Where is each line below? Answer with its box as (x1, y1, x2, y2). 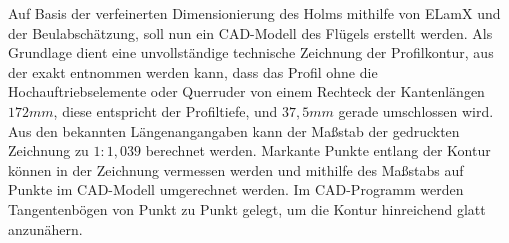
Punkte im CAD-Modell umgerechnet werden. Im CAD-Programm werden (8, 179, 464, 200)
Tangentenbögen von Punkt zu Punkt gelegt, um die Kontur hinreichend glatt (8, 198, 486, 219)
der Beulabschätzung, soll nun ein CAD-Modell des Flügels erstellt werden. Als (8, 22, 493, 43)
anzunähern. (8, 218, 83, 239)
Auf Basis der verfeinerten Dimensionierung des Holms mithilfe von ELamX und (8, 3, 501, 23)
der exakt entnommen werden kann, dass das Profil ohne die (8, 61, 378, 82)
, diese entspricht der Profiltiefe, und (53, 100, 278, 121)
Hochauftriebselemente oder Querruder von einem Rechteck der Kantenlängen (8, 81, 485, 102)
